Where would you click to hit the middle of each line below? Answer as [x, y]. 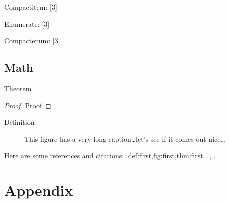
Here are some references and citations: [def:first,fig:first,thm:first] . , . [110, 156]
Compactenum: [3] [32, 40]
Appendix [39, 190]
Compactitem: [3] [31, 7]
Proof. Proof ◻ [28, 105]
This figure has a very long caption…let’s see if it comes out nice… [125, 139]
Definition [19, 122]
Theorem [18, 88]
